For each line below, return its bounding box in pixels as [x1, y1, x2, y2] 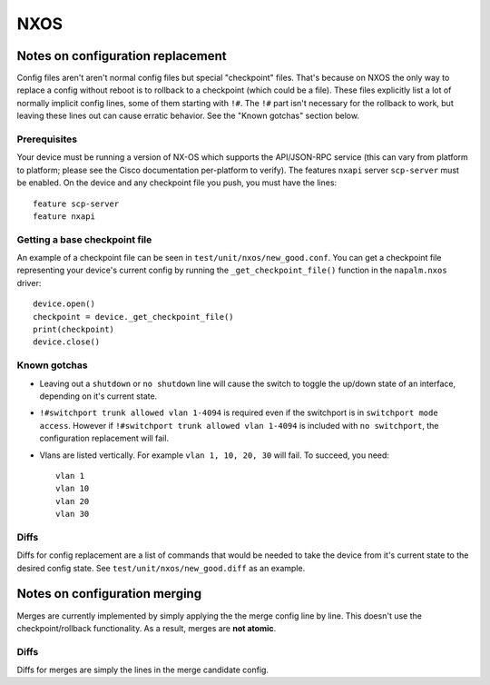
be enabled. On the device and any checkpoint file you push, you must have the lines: [16, 177, 338, 188]
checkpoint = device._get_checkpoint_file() [33, 312, 235, 322]
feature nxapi [33, 211, 95, 222]
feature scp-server [33, 198, 120, 209]
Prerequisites [16, 133, 77, 145]
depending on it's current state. [39, 391, 158, 402]
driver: [16, 277, 42, 288]
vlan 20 [55, 496, 90, 506]
